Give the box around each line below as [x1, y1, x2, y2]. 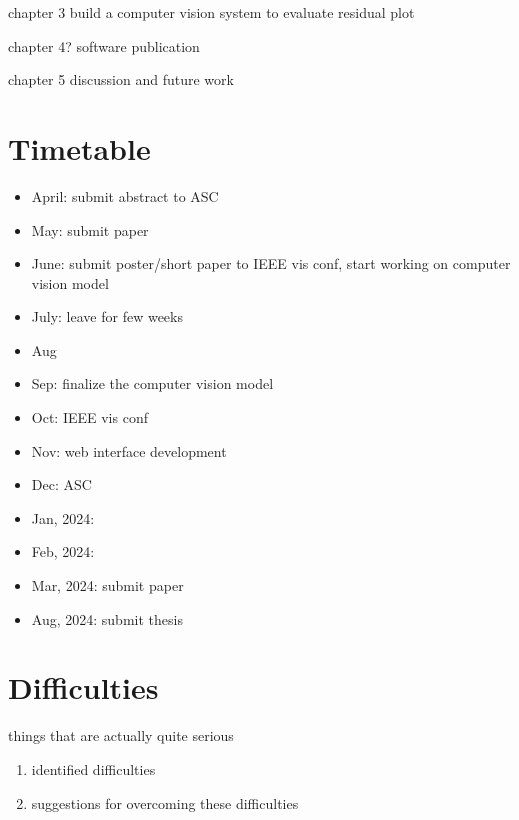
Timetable [8, 127, 151, 168]
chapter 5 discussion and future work [8, 69, 234, 90]
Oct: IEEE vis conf [31, 407, 148, 428]
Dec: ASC [31, 474, 92, 495]
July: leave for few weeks [31, 306, 183, 327]
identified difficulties [31, 758, 156, 779]
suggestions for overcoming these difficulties [31, 792, 299, 813]
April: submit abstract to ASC [31, 185, 219, 206]
